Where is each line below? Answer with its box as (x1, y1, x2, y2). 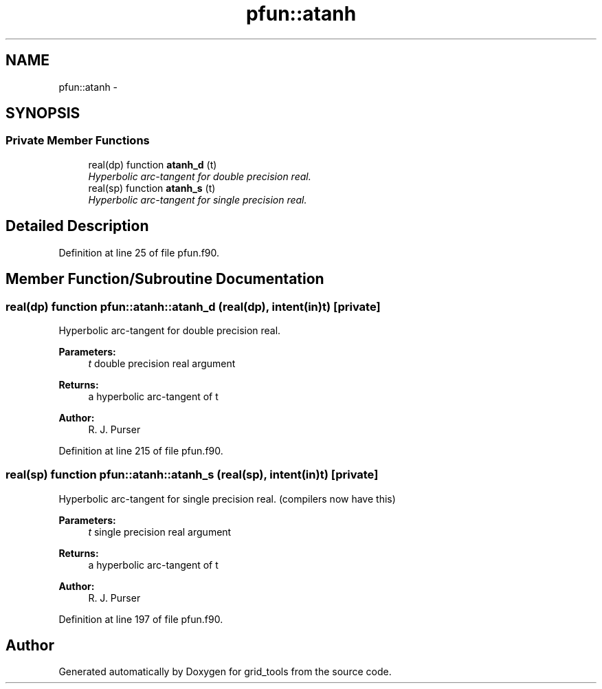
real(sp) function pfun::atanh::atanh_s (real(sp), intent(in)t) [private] (5, 468, 379, 482)
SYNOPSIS (5, 105, 80, 122)
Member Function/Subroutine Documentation (5, 270, 324, 288)
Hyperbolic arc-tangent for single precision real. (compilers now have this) (58, 492, 396, 505)
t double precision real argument (88, 357, 236, 369)
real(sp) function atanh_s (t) (88, 182, 216, 194)
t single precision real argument (88, 525, 232, 538)
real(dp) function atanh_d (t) (88, 158, 217, 171)
